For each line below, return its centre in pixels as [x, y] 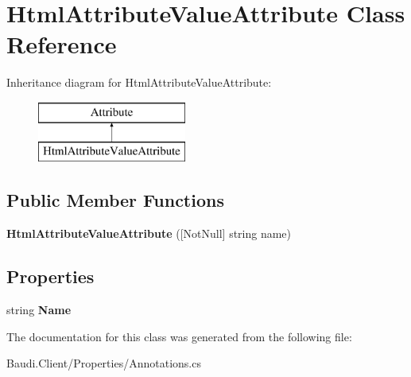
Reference [62, 44]
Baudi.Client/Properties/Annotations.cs [104, 363]
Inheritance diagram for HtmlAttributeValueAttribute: [139, 82]
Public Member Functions [115, 200]
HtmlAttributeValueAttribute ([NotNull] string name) [149, 233]
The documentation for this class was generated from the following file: [179, 336]
